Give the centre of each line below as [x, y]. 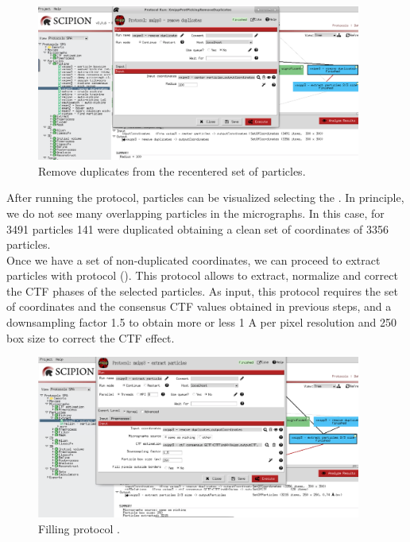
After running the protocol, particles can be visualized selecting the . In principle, [205, 197]
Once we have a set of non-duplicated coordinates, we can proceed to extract [193, 259]
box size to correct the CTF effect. [91, 337]
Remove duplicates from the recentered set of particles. [172, 170]
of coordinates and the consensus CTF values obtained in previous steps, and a [199, 306]
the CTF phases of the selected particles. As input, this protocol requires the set [202, 290]
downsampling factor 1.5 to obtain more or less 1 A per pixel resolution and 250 [201, 322]
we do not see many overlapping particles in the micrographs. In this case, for [195, 213]
